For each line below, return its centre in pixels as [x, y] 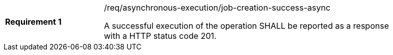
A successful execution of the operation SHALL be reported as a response [246, 26]
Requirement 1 [33, 22]
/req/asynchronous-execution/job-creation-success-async [217, 8]
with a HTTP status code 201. [160, 36]
